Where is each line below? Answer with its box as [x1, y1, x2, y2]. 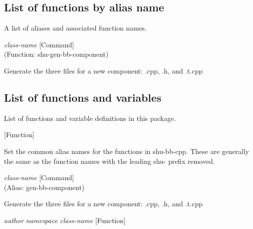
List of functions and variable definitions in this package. [4, 113, 176, 123]
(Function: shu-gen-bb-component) [4, 49, 109, 59]
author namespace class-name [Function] [4, 215, 126, 225]
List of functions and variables [4, 89, 162, 105]
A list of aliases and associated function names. [4, 23, 147, 33]
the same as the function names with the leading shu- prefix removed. [4, 155, 215, 166]
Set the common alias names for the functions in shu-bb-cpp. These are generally [4, 146, 249, 156]
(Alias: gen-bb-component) [4, 182, 85, 192]
